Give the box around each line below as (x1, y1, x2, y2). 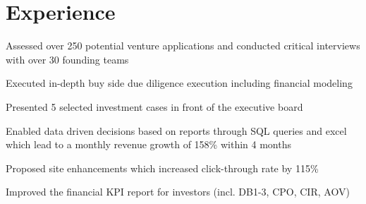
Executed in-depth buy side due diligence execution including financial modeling (6, 76, 353, 90)
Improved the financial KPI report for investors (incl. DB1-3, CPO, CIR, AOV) (6, 184, 350, 199)
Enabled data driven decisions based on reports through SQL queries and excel (6, 123, 347, 138)
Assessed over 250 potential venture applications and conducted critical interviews (6, 38, 360, 53)
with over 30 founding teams (6, 52, 129, 66)
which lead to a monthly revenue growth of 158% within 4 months (6, 137, 291, 152)
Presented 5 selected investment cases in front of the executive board (6, 99, 303, 114)
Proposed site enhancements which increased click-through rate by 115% (6, 160, 319, 175)
